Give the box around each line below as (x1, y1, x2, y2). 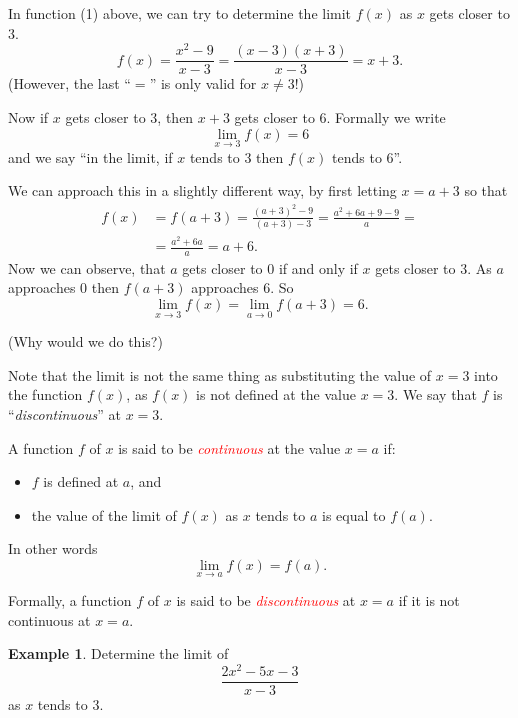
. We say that (394, 384, 477, 405)
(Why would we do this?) (8, 331, 163, 352)
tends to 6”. (332, 146, 403, 167)
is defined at (43, 471, 119, 492)
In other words (8, 538, 98, 559)
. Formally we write (326, 106, 446, 127)
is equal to (321, 504, 386, 525)
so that (464, 180, 508, 201)
